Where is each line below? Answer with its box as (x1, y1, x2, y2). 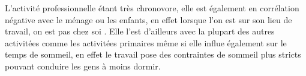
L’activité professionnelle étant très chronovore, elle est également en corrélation (5, 2, 299, 14)
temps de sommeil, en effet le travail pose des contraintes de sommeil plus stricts (5, 48, 301, 61)
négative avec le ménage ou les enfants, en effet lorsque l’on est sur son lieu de (5, 13, 292, 26)
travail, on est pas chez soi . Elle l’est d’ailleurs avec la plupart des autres (5, 25, 275, 37)
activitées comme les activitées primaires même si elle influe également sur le (5, 36, 287, 49)
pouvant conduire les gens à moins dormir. (5, 59, 161, 72)
